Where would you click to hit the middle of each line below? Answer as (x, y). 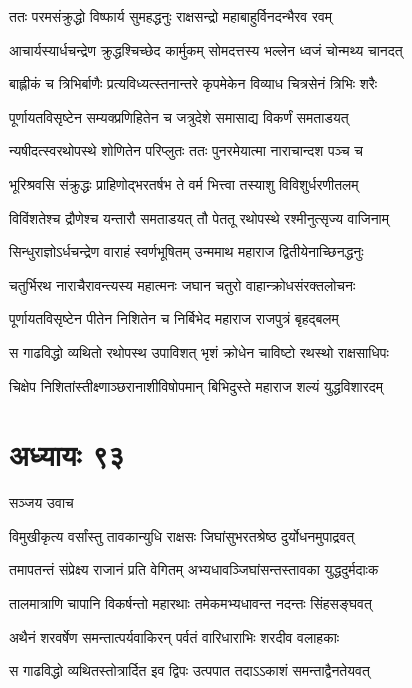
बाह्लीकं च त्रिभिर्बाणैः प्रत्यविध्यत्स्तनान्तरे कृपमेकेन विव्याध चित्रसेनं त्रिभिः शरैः (193, 83)
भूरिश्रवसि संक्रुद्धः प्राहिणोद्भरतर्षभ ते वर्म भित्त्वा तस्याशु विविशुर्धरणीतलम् (184, 183)
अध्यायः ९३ (67, 454)
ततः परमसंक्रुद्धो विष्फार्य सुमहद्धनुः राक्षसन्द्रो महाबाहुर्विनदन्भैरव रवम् (171, 16)
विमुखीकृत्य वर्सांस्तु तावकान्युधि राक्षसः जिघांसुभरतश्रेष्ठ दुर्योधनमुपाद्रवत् (182, 535)
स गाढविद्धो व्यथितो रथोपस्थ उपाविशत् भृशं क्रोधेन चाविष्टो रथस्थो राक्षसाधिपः (199, 351)
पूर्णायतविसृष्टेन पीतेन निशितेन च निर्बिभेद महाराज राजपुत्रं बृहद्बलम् (174, 318)
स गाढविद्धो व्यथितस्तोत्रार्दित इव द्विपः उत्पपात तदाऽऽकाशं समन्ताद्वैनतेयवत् (189, 670)
